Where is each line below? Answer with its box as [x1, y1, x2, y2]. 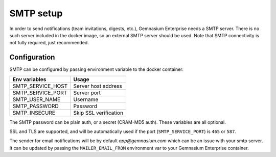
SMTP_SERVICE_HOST [12, 82, 68, 89]
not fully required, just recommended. [9, 40, 89, 46]
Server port [73, 89, 101, 96]
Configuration [9, 53, 55, 62]
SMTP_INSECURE [12, 109, 56, 116]
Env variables [12, 75, 47, 83]
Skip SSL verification [73, 109, 124, 116]
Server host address [73, 82, 122, 89]
